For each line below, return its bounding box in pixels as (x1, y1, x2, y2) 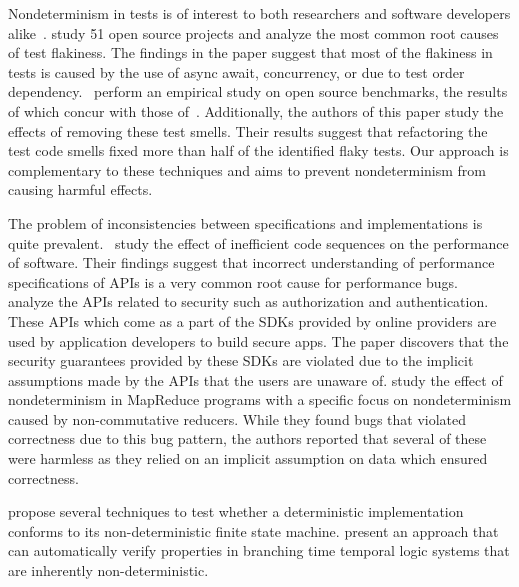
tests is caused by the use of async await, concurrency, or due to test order (8, 61, 465, 82)
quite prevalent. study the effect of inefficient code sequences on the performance (8, 232, 509, 253)
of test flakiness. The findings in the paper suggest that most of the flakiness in (8, 42, 493, 63)
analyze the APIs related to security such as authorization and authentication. (8, 291, 489, 312)
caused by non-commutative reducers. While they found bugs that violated (8, 408, 467, 429)
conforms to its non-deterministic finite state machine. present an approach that (8, 520, 499, 541)
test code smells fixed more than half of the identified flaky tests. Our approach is (8, 140, 509, 161)
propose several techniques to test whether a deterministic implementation (8, 501, 464, 522)
